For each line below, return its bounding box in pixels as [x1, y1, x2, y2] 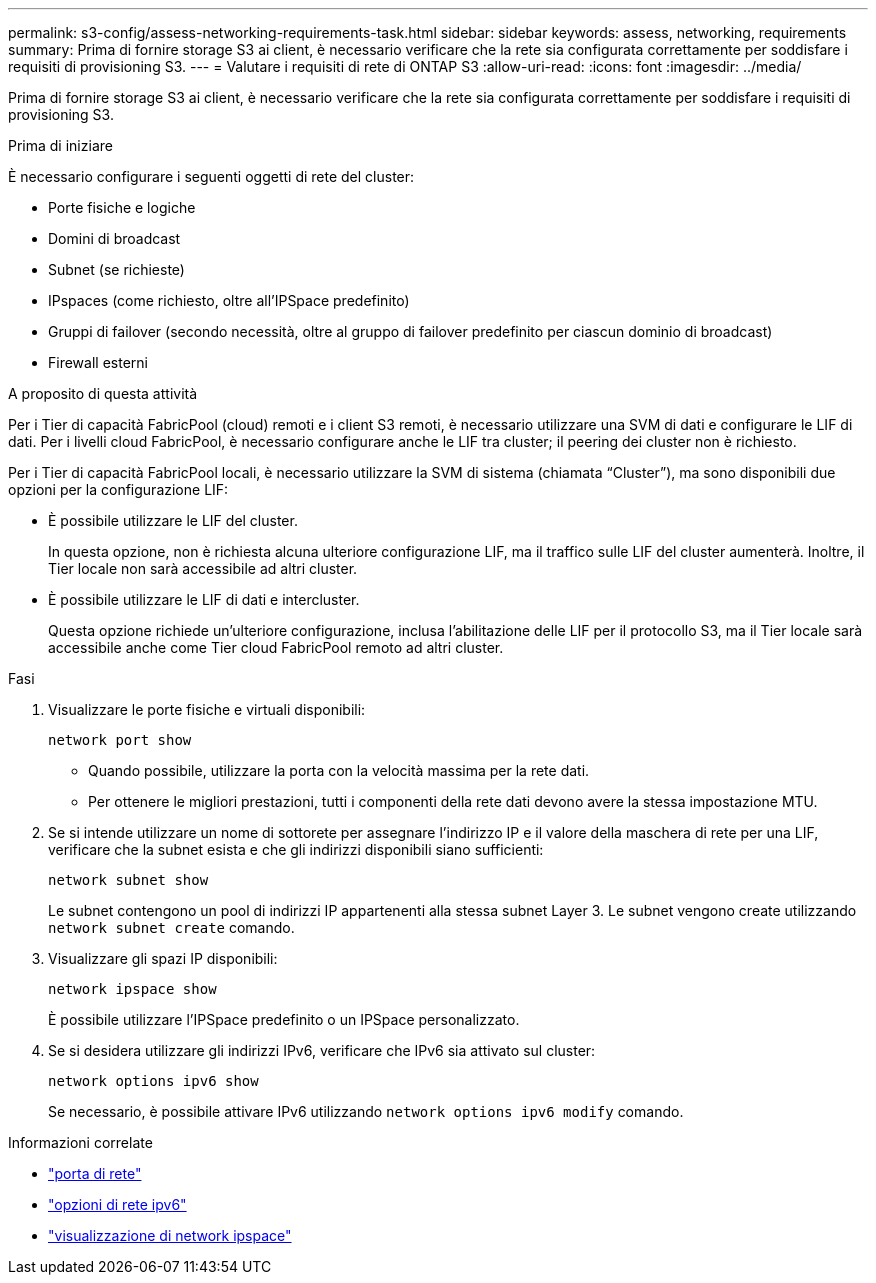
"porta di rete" [48, 1165, 142, 1182]
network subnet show [48, 872, 209, 888]
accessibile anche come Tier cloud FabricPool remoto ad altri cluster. [48, 639, 504, 656]
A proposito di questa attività [8, 385, 198, 402]
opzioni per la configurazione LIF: [8, 481, 229, 498]
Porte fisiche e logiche [48, 199, 196, 216]
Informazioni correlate [8, 1134, 153, 1151]
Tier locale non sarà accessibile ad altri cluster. [48, 560, 358, 577]
